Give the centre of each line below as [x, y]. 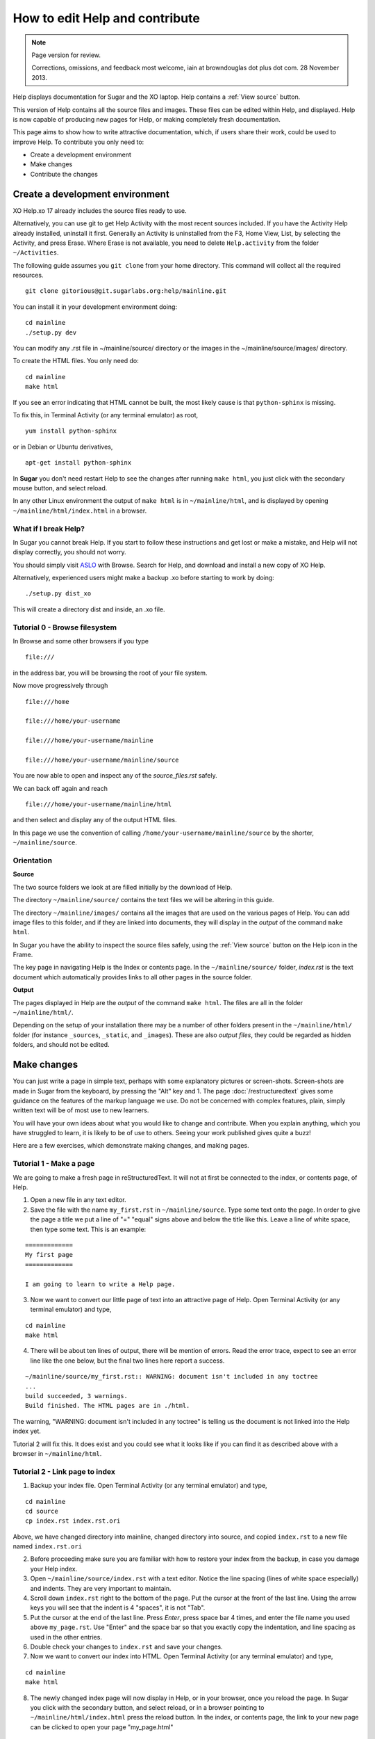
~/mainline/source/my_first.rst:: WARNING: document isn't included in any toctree [172, 1377]
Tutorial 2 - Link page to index [64, 1471]
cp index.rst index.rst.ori [73, 1521]
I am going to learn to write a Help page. [100, 1284]
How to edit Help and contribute [107, 18]
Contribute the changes [64, 174]
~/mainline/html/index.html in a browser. [80, 511]
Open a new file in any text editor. [78, 1200]
